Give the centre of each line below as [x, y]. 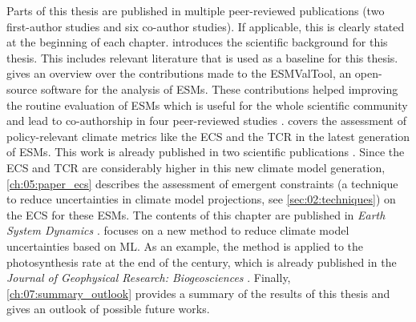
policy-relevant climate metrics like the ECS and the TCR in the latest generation [208, 136]
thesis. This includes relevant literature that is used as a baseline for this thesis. [202, 57]
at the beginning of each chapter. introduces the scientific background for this [197, 42]
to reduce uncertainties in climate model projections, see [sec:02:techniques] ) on [201, 199]
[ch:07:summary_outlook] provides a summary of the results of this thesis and [198, 293]
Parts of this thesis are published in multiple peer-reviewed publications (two [196, 10]
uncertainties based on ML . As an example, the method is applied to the [185, 246]
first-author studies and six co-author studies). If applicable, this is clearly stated [206, 26]
